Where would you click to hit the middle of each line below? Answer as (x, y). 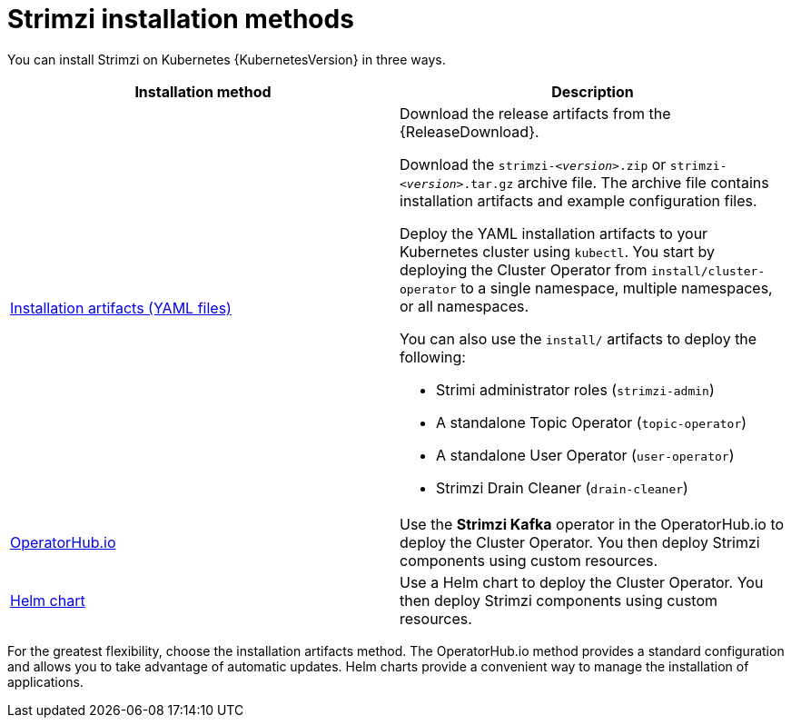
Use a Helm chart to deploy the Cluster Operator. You (582, 582)
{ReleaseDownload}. (470, 131)
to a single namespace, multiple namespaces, (617, 288)
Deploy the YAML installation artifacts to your (554, 233)
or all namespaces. (465, 306)
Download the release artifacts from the (535, 113)
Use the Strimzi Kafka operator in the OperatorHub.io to (592, 524)
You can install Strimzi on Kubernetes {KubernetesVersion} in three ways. (227, 59)
